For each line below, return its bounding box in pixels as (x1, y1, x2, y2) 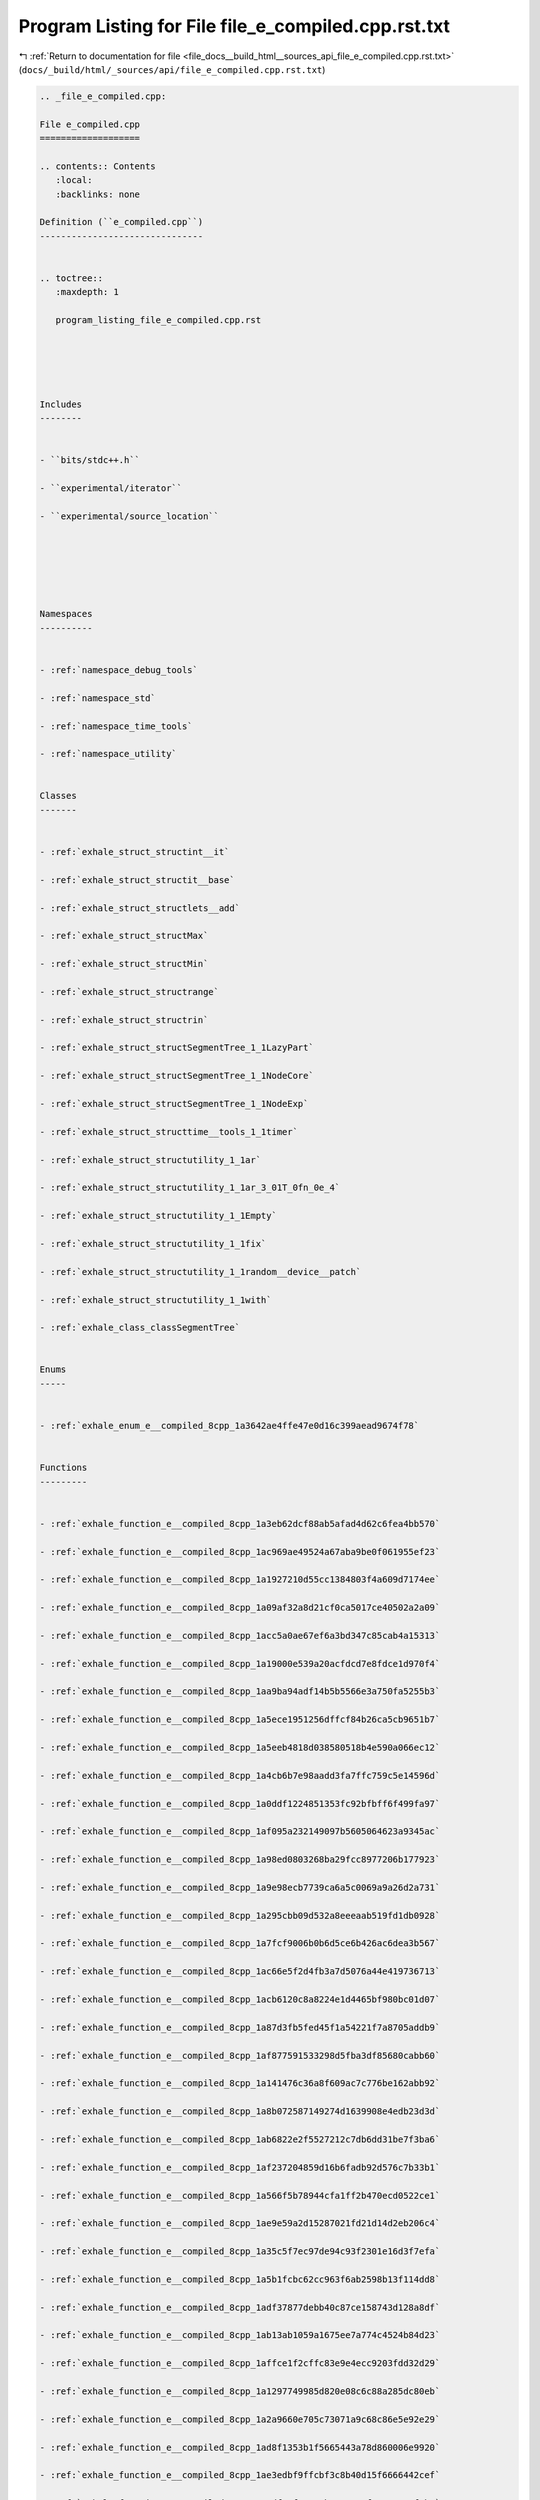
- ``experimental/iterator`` (39, 482, 183, 494)
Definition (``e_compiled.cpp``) (39, 216, 204, 228)
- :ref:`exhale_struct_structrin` (39, 1014, 209, 1025)
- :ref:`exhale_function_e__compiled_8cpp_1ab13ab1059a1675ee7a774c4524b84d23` (39, 2330, 441, 2341)
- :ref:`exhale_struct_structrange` (39, 986, 220, 997)
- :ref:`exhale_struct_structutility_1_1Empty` (39, 1210, 277, 1222)
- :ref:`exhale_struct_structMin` (39, 958, 209, 970)
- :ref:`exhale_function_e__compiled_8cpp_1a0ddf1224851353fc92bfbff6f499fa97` (39, 1798, 441, 1809)
